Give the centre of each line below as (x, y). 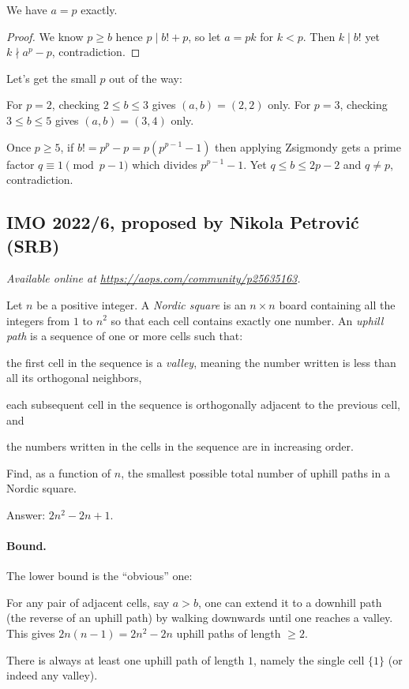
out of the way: (146, 78)
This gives (31, 633)
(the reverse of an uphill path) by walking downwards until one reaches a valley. (200, 618)
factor (21, 164)
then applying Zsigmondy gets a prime (308, 146)
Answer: (26, 514)
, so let (204, 36)
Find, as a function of (59, 472)
